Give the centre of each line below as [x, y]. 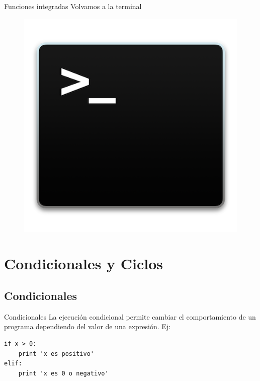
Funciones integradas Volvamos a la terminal [73, 6]
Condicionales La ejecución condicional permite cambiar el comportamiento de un [130, 316]
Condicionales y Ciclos [84, 263]
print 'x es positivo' [56, 354]
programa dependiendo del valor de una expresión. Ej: [88, 326]
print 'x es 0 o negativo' [63, 373]
